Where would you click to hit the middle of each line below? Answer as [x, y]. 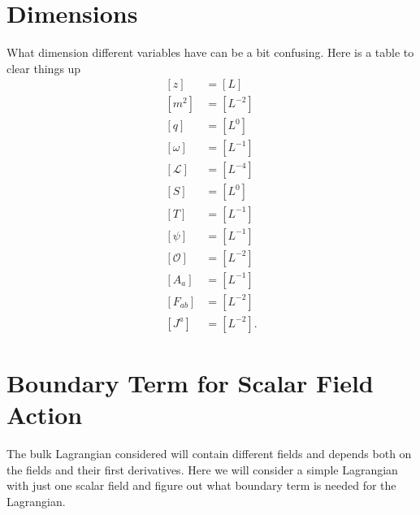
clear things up [44, 68]
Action [45, 415]
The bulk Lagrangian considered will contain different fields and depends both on [209, 453]
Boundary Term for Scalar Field [190, 382]
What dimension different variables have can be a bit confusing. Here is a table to [210, 52]
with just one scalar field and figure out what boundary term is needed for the [201, 485]
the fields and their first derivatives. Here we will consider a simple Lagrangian [202, 469]
